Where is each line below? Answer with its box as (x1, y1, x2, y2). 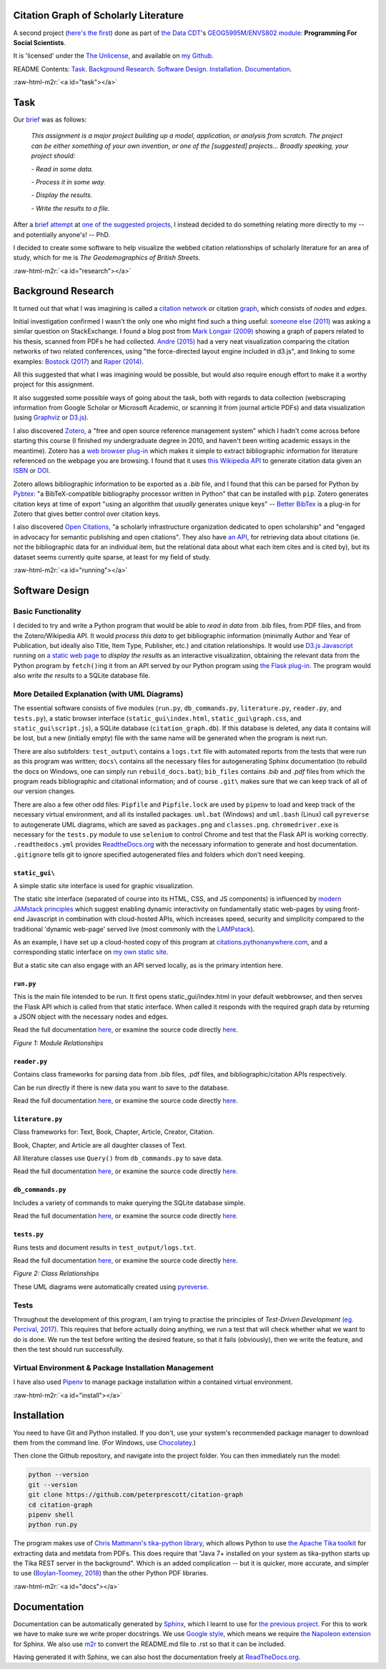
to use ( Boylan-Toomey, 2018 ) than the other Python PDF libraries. (13, 1569, 209, 1578)
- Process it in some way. (31, 177, 107, 186)
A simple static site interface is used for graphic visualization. (13, 882, 194, 890)
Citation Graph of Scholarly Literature (13, 9, 184, 21)
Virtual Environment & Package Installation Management (13, 1362, 214, 1372)
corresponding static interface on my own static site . (13, 947, 169, 957)
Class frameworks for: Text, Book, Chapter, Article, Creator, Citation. (13, 1127, 214, 1136)
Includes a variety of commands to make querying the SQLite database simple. (13, 1198, 246, 1207)
